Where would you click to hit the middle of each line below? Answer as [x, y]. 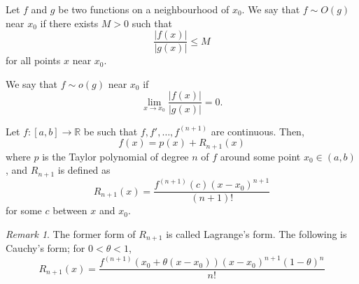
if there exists [69, 23]
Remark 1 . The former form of [71, 233]
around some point [260, 156]
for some [24, 210]
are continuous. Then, [258, 131]
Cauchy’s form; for [45, 248]
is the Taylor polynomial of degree [115, 156]
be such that [111, 131]
